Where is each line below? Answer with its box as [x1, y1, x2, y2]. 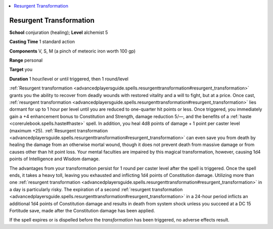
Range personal [9, 57, 43, 63]
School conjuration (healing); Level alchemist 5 [9, 29, 108, 35]
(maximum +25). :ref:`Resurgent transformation [9, 127, 108, 133]
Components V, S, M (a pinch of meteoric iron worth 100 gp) [9, 48, 136, 54]
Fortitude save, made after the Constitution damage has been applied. [9, 207, 155, 213]
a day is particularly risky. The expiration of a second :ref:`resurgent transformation [9, 186, 183, 192]
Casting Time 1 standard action [9, 38, 75, 45]
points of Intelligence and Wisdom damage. [9, 156, 100, 162]
